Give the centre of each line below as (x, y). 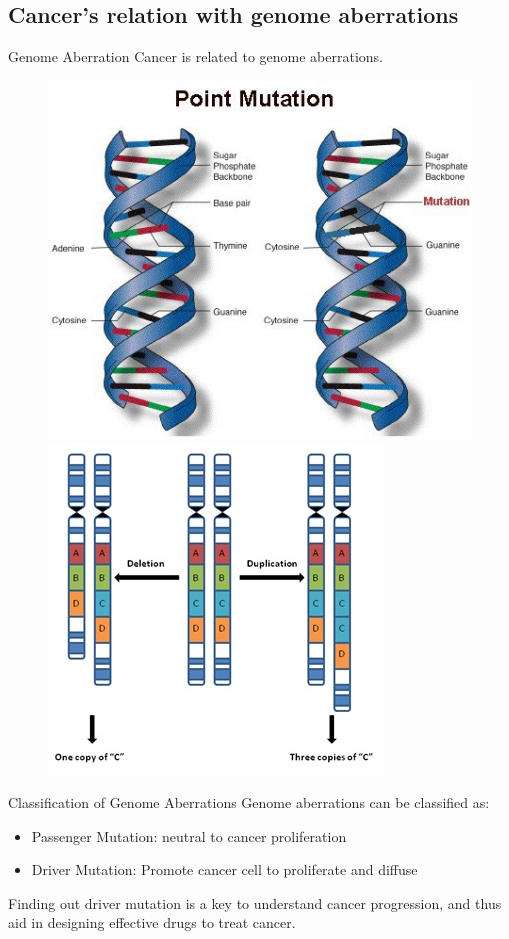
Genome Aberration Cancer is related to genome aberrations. (195, 56)
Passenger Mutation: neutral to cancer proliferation (189, 835)
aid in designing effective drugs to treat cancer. (152, 922)
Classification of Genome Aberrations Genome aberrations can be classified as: (249, 802)
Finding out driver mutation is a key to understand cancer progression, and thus (255, 902)
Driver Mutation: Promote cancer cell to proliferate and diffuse (224, 869)
